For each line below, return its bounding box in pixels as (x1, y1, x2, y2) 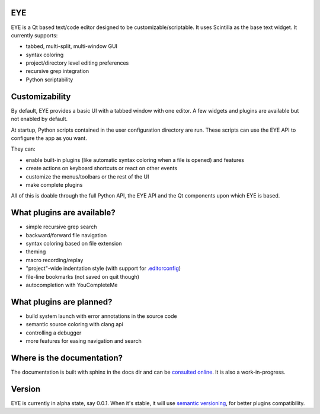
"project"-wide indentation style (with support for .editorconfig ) (25, 265, 181, 272)
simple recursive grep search (25, 223, 97, 231)
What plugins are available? (11, 208, 116, 218)
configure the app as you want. (11, 134, 87, 142)
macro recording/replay (25, 256, 84, 263)
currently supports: (11, 31, 58, 39)
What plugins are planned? (11, 297, 113, 307)
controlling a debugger (25, 329, 82, 336)
